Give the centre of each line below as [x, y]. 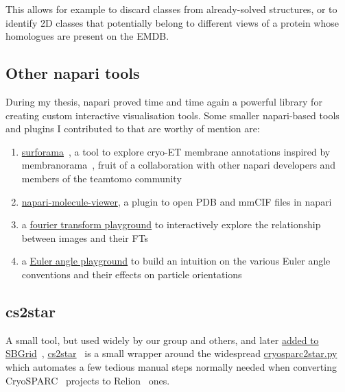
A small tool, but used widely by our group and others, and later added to [162, 340]
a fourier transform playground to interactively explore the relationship [171, 224]
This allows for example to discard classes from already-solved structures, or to [171, 9]
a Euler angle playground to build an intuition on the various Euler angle [176, 261]
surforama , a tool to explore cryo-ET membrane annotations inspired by [176, 151]
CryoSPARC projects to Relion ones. [88, 380]
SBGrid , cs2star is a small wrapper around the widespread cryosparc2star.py [171, 353]
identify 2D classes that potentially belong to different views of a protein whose [172, 22]
